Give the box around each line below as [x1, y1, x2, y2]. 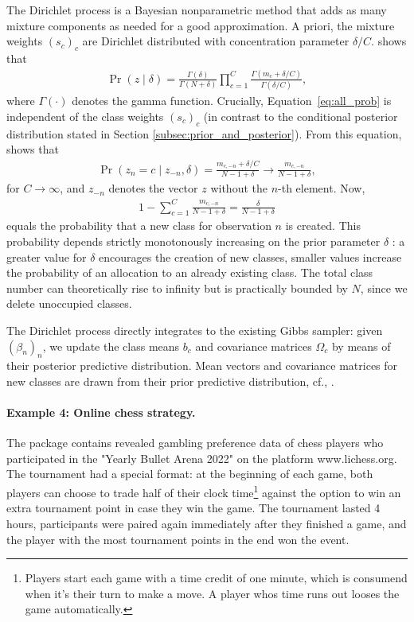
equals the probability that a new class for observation [6, 217, 271, 234]
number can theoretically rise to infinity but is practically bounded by [6, 279, 348, 296]
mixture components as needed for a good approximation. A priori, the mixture [6, 17, 395, 33]
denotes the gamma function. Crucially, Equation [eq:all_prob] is [72, 92, 392, 109]
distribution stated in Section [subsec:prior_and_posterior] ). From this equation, [6, 125, 402, 142]
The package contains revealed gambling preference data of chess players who [6, 434, 384, 451]
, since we [360, 279, 408, 296]
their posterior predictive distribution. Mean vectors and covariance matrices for [6, 357, 398, 374]
